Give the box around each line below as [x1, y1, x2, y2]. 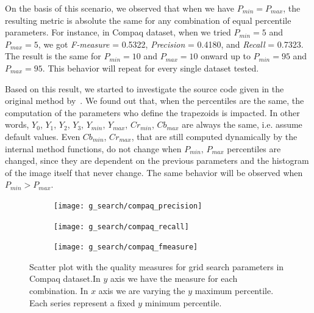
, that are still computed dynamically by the [131, 130, 298, 142]
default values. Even [5, 130, 80, 142]
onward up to [201, 50, 251, 62]
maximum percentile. [194, 284, 274, 297]
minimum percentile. [145, 296, 222, 309]
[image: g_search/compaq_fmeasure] [54, 243, 198, 252]
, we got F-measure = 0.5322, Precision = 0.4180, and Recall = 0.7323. [38, 37, 304, 50]
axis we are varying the [98, 284, 185, 297]
